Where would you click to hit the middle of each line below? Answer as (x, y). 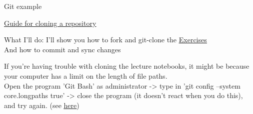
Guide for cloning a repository (50, 23)
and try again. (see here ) (42, 105)
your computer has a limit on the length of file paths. (86, 75)
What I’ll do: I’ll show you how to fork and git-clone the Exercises (105, 40)
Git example (23, 6)
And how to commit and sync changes (62, 49)
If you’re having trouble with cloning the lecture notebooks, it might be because (127, 66)
